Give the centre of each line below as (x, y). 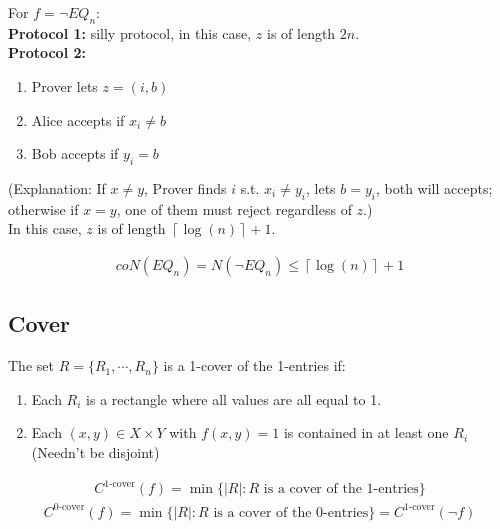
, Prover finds (185, 187)
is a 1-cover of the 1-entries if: (254, 365)
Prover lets (64, 85)
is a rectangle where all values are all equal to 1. (234, 398)
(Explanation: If (57, 187)
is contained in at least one (366, 432)
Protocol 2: (47, 52)
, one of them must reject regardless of (234, 208)
